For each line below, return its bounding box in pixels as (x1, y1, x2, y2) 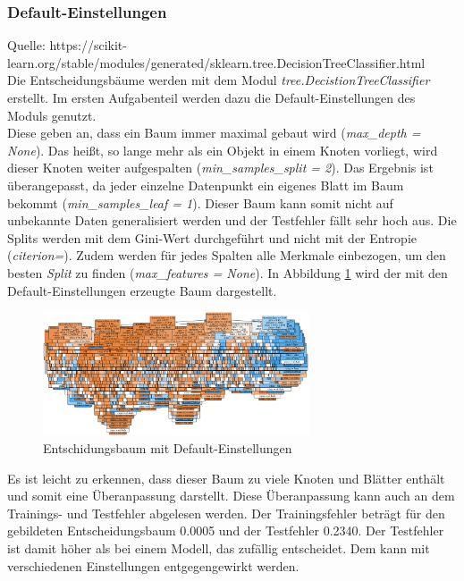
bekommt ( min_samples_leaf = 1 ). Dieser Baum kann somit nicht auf (7, 193, 393, 212)
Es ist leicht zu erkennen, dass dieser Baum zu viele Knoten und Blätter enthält (7, 468, 445, 487)
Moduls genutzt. (7, 105, 97, 124)
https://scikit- (49, 36, 127, 55)
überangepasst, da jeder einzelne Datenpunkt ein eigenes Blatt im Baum (7, 175, 404, 194)
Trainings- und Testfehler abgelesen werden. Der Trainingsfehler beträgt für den (7, 503, 445, 522)
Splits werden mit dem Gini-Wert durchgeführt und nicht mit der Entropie (7, 228, 417, 247)
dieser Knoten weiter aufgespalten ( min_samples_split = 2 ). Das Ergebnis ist (7, 158, 434, 177)
